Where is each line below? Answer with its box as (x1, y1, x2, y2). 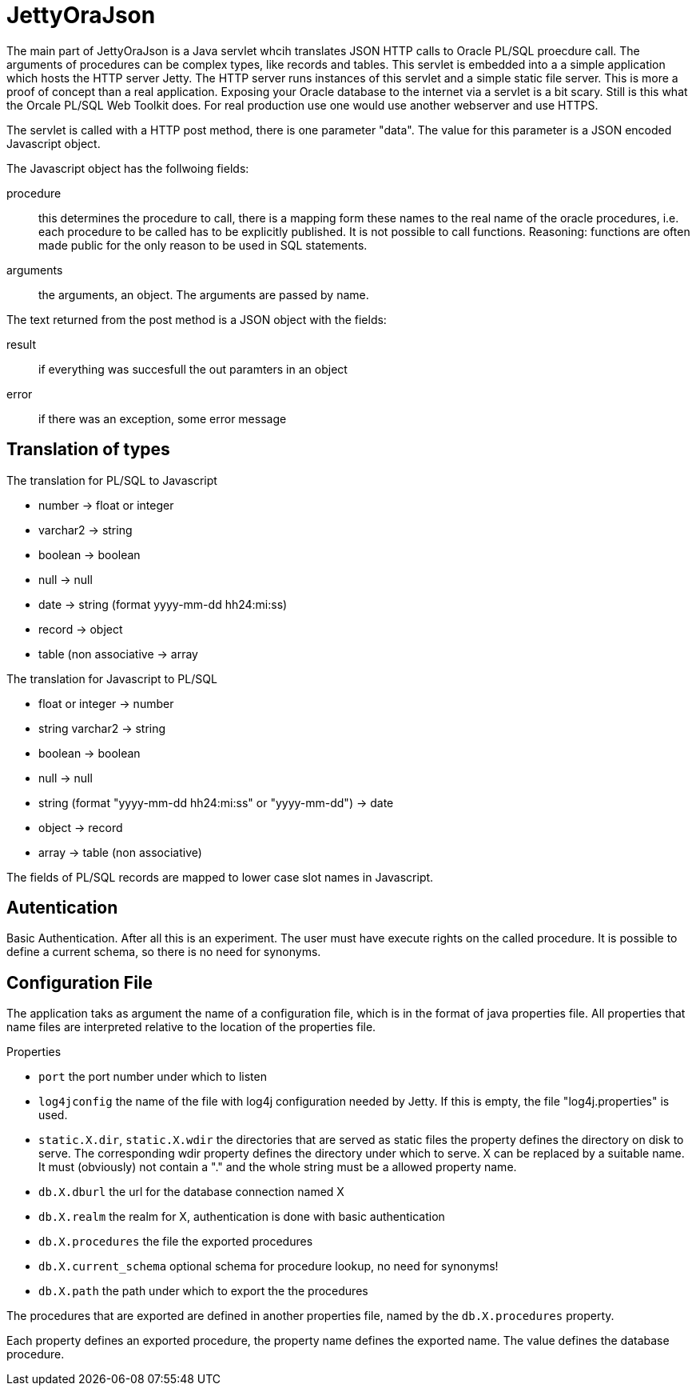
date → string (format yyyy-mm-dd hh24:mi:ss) (38, 597, 288, 611)
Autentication (6, 898, 118, 918)
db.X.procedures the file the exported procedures (38, 1234, 313, 1249)
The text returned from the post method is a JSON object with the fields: (6, 312, 387, 326)
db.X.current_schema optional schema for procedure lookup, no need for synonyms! (38, 1259, 499, 1274)
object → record (38, 820, 123, 834)
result (6, 337, 37, 351)
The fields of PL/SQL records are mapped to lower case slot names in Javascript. (6, 870, 434, 884)
